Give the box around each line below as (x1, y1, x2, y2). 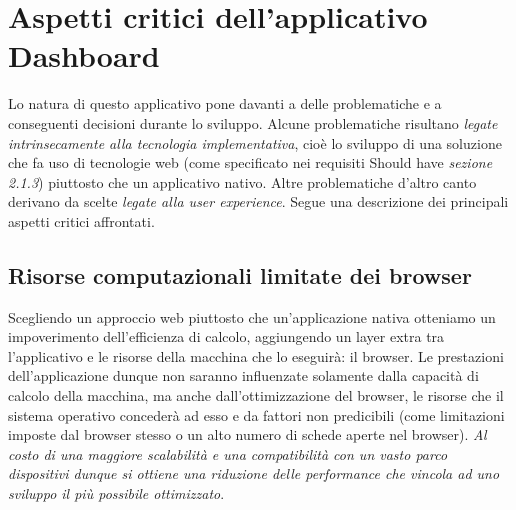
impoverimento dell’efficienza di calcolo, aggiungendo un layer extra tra (8, 326, 445, 347)
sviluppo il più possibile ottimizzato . (8, 483, 225, 504)
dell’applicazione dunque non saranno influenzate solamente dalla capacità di (8, 365, 479, 386)
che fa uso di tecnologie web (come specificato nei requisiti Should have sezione (8, 152, 493, 173)
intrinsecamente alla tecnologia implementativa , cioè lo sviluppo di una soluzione (8, 132, 502, 153)
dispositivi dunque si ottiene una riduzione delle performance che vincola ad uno (8, 463, 500, 484)
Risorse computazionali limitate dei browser (8, 259, 472, 290)
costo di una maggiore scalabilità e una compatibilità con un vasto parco (8, 443, 448, 464)
